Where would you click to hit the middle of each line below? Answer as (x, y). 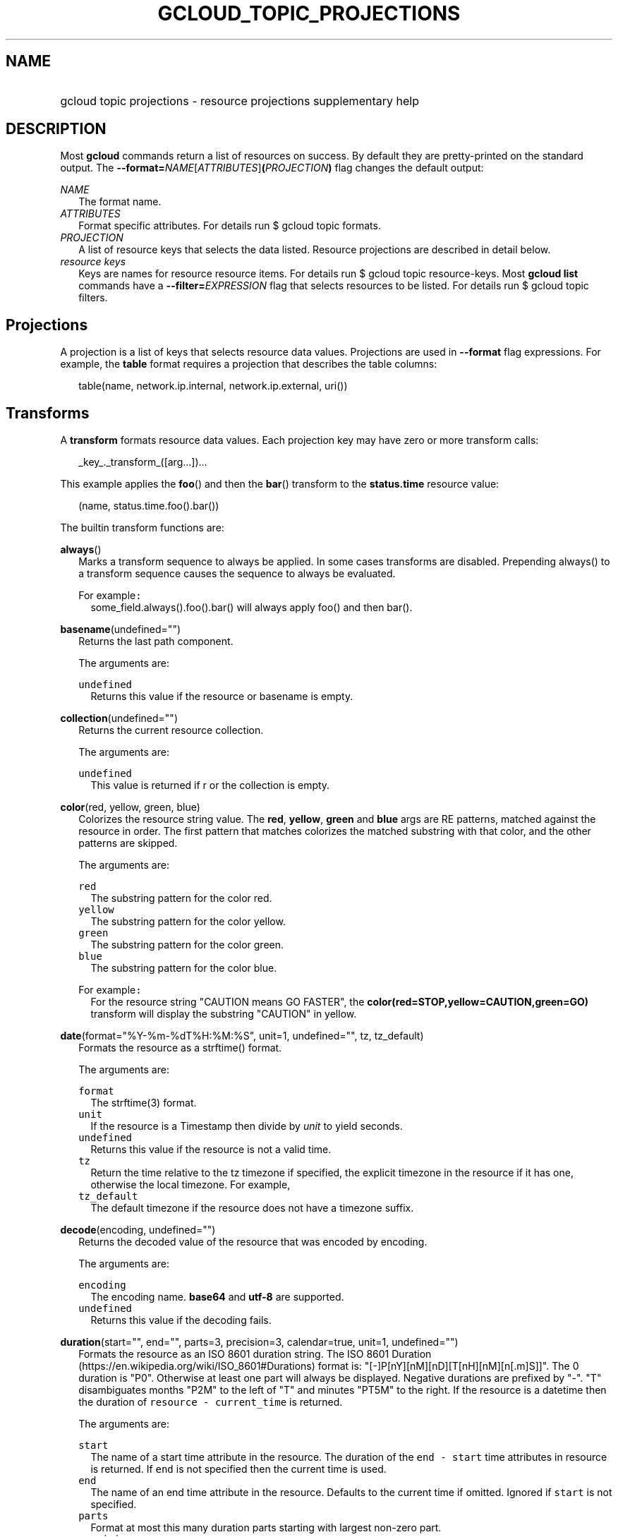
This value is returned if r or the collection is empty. (210, 785)
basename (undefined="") (121, 629)
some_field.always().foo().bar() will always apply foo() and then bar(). (252, 608)
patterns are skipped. (128, 843)
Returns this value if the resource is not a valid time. (211, 1150)
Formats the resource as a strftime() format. (180, 1048)
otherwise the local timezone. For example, (190, 1185)
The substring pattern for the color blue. (184, 968)
